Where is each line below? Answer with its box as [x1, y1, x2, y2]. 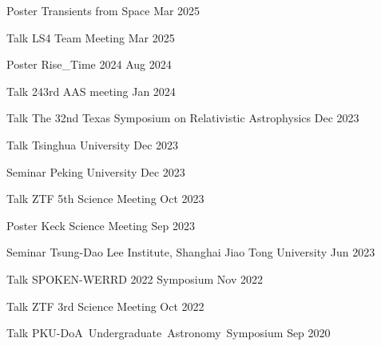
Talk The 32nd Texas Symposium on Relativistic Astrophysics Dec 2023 [6, 109, 359, 126]
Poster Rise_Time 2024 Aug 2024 [6, 56, 172, 73]
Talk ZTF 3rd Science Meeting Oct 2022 [6, 297, 204, 314]
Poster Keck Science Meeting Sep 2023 [6, 217, 195, 233]
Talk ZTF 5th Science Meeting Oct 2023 [6, 190, 204, 207]
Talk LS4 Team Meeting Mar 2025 [6, 29, 175, 46]
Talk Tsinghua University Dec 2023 [6, 136, 179, 153]
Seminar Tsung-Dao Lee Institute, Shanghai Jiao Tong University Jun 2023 [6, 244, 375, 260]
